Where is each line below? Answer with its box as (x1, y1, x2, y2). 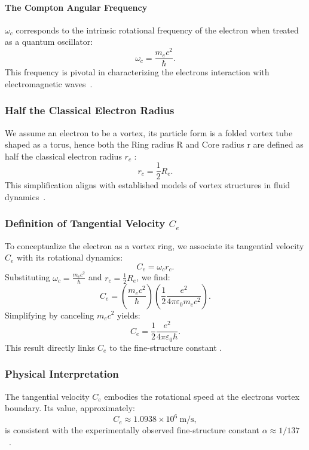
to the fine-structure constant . (109, 341, 222, 353)
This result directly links (5, 341, 95, 353)
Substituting (5, 271, 50, 283)
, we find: (136, 271, 170, 283)
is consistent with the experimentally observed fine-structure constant (5, 424, 260, 436)
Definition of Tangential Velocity (5, 216, 166, 231)
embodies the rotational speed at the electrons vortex (104, 390, 299, 402)
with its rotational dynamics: (17, 251, 123, 264)
